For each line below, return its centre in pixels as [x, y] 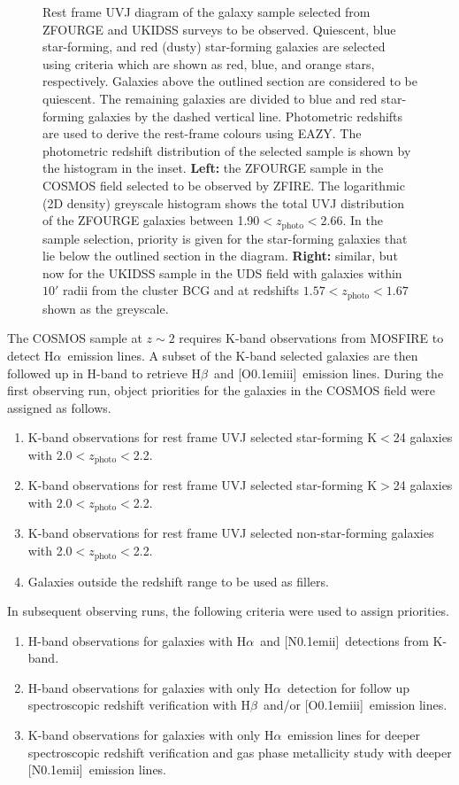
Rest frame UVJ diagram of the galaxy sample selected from [207, 12]
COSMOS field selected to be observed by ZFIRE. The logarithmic [224, 185]
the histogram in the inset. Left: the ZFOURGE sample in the [213, 168]
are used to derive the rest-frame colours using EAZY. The [202, 133]
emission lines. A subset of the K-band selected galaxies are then [243, 355]
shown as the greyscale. [106, 308]
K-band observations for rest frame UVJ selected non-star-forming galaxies [231, 533]
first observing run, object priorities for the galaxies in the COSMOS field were [222, 390]
